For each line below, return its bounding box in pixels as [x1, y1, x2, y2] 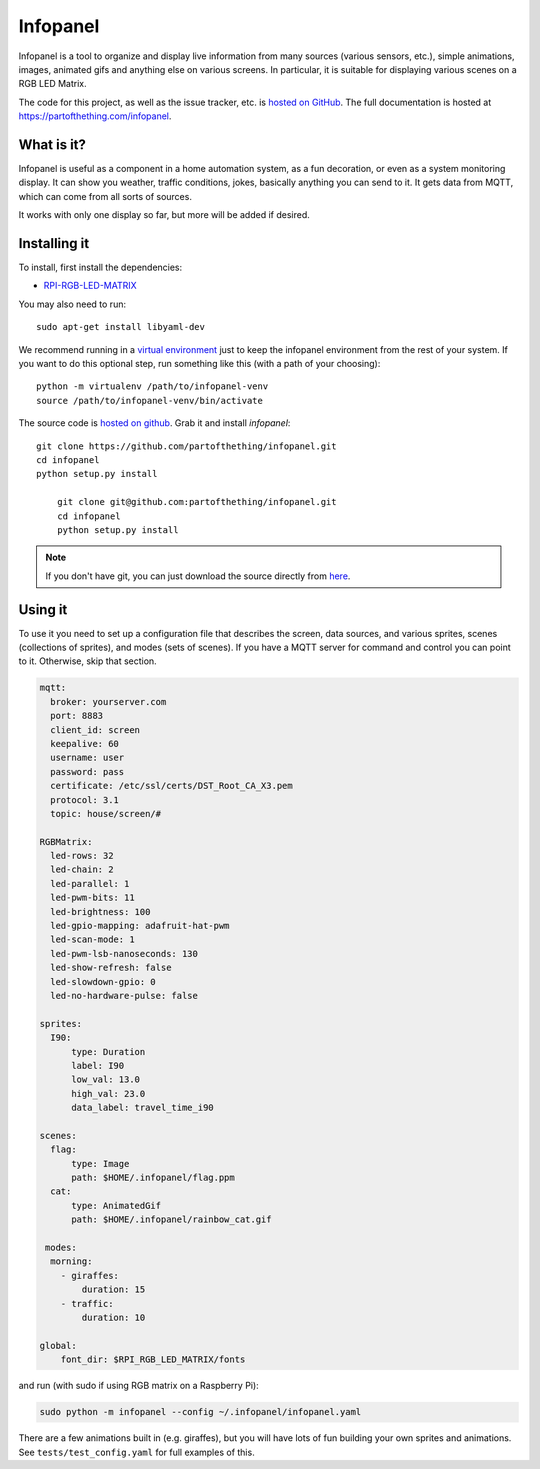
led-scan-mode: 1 [50, 934, 135, 945]
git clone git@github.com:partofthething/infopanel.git [56, 496, 337, 508]
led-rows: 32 [50, 850, 114, 862]
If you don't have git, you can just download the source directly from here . [45, 570, 351, 582]
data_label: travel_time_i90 [71, 1102, 214, 1114]
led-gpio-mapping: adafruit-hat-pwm [50, 920, 230, 932]
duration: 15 [81, 1284, 146, 1295]
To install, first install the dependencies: [18, 261, 183, 274]
